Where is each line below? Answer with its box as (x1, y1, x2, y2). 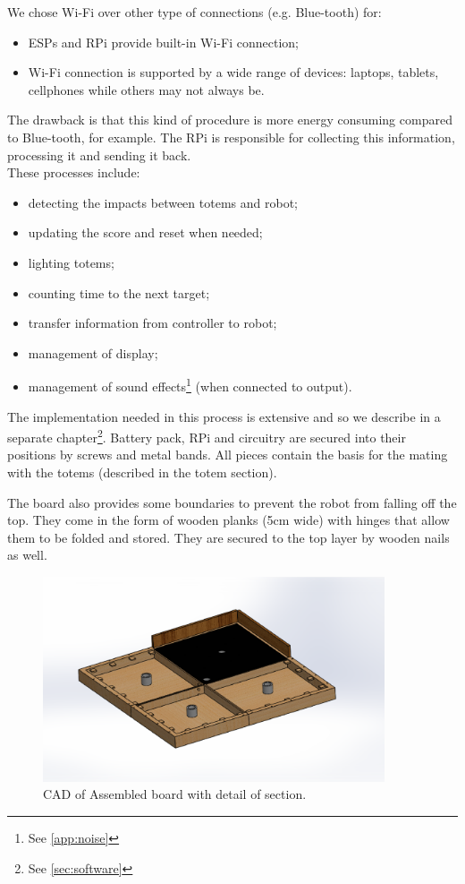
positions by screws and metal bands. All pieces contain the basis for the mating (7, 445, 448, 464)
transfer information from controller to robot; (28, 313, 277, 332)
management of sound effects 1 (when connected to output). (28, 374, 352, 395)
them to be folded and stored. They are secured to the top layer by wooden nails (7, 528, 450, 546)
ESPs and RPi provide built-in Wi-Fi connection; (28, 32, 299, 51)
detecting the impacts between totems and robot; (28, 193, 298, 211)
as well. (7, 545, 47, 564)
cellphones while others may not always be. (28, 80, 265, 99)
